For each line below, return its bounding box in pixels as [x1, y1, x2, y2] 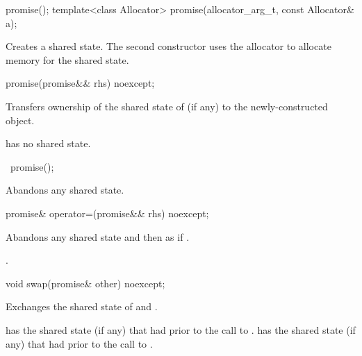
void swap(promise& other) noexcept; [6, 276, 165, 290]
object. [6, 112, 35, 127]
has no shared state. [6, 136, 91, 151]
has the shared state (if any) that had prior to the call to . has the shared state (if [6, 322, 356, 337]
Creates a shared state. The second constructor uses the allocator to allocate [6, 39, 331, 53]
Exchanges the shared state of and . [6, 299, 158, 314]
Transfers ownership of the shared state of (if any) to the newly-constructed [6, 99, 328, 113]
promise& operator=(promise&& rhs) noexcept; [6, 205, 209, 220]
